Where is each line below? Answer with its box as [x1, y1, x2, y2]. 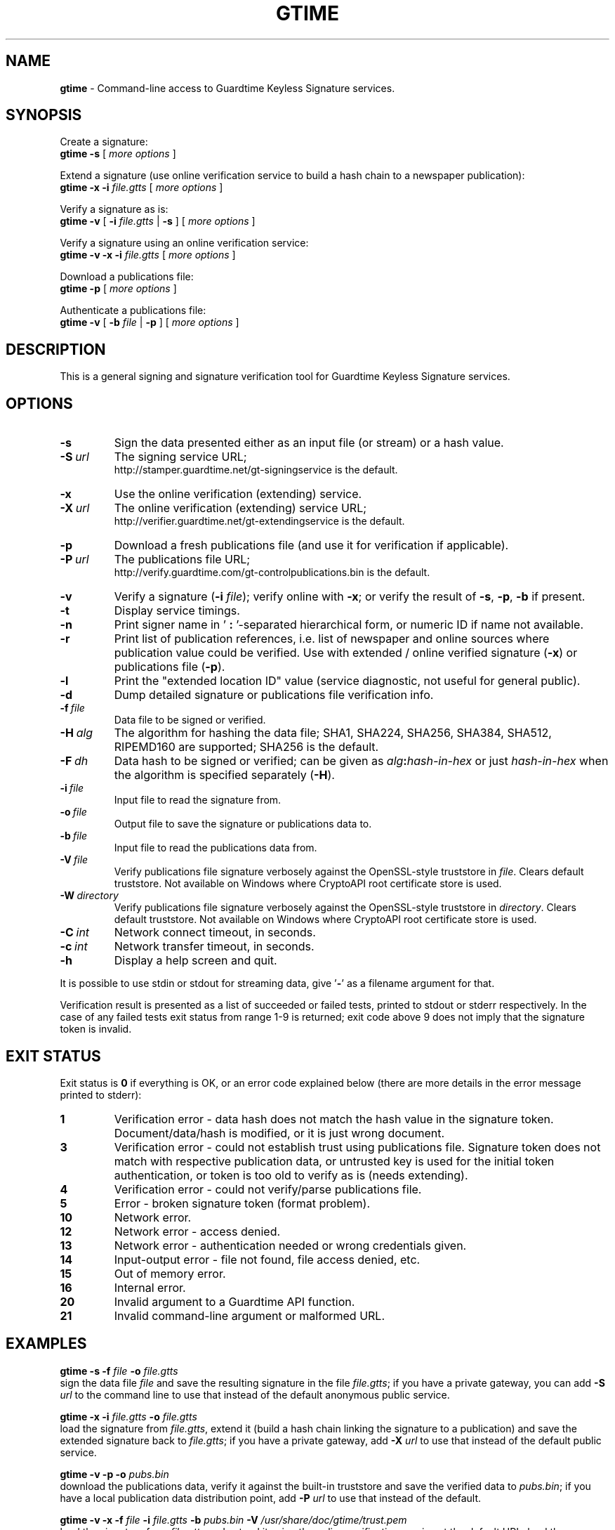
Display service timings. [114, 603, 240, 618]
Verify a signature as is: [60, 203, 168, 216]
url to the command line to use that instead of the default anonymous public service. [60, 1388, 450, 1401]
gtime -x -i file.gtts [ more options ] [60, 181, 223, 194]
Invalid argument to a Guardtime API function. [114, 1294, 355, 1309]
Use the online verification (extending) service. [114, 487, 362, 502]
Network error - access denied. [114, 1224, 281, 1238]
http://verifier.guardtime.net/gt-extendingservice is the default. [114, 515, 405, 528]
